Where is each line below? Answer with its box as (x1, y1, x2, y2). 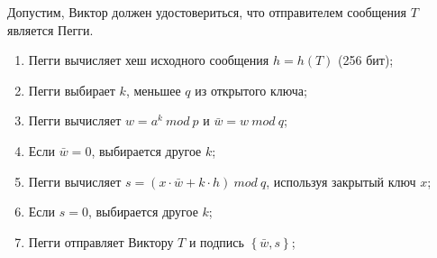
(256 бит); (338, 51, 394, 69)
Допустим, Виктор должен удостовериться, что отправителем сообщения (7, 3, 406, 21)
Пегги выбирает (28, 80, 115, 99)
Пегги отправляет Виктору (28, 232, 174, 251)
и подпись (188, 232, 244, 251)
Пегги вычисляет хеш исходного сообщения (28, 51, 269, 69)
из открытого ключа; (195, 80, 307, 99)
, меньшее (125, 80, 181, 99)
